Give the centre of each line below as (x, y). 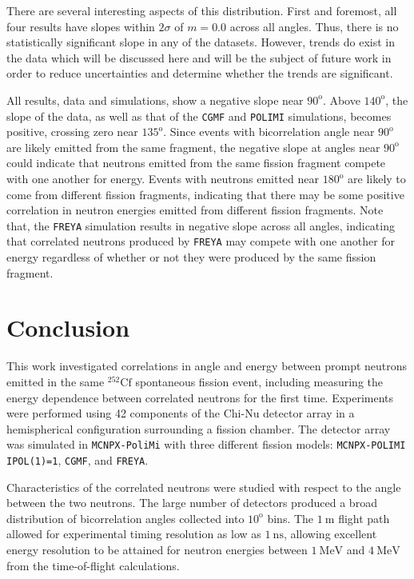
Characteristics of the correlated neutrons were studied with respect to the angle (204, 487)
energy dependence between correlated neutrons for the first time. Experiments (200, 397)
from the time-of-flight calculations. (93, 565)
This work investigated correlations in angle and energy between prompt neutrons (207, 366)
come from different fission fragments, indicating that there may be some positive (205, 194)
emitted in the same (56, 381)
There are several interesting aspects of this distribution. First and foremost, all (202, 10)
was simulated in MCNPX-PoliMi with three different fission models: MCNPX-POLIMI (206, 444)
